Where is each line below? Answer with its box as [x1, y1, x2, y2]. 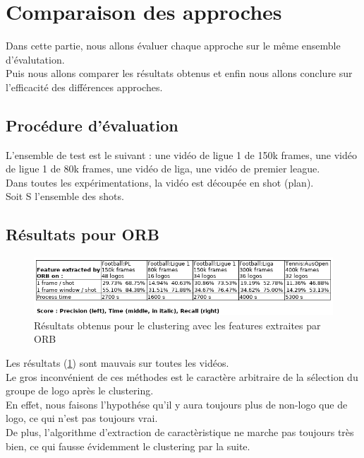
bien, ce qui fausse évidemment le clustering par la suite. [6, 438, 250, 453]
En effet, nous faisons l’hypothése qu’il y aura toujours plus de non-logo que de [6, 397, 348, 411]
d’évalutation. [6, 52, 65, 66]
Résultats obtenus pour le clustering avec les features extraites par [34, 317, 321, 332]
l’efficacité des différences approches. [6, 79, 163, 94]
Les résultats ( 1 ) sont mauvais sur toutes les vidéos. [6, 356, 229, 370]
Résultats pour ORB [6, 223, 159, 245]
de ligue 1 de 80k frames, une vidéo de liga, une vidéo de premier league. [6, 161, 320, 176]
